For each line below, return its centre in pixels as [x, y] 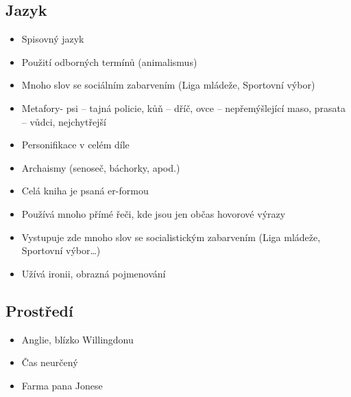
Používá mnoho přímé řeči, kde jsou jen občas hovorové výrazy [154, 213]
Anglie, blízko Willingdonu [77, 339]
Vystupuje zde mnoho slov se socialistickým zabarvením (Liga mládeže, [171, 237]
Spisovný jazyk [53, 39]
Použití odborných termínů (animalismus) [109, 61]
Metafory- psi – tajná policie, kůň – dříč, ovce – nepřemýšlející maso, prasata [183, 107]
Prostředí [39, 310]
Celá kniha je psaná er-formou [85, 191]
